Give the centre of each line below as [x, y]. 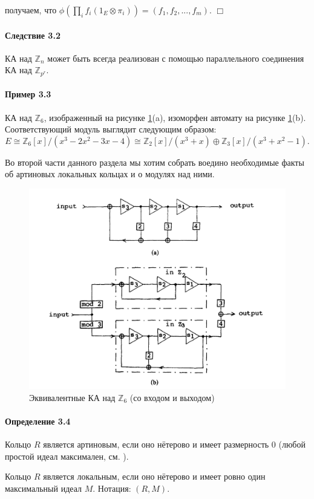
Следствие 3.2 [33, 35]
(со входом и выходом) [172, 397]
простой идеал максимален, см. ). [67, 456]
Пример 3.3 [28, 94]
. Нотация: [112, 488]
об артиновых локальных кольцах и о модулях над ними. [110, 174]
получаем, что [31, 10]
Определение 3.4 [38, 421]
